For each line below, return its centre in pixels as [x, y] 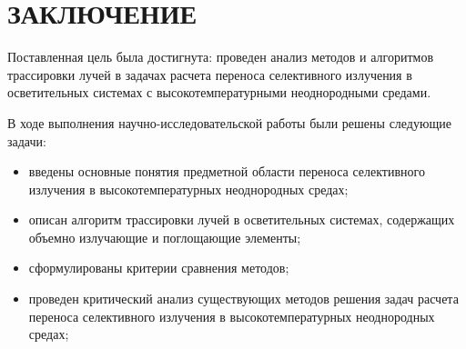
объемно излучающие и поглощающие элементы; [165, 237]
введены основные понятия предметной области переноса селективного [227, 171]
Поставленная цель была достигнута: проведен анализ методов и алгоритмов [221, 57]
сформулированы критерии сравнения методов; [159, 268]
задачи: [27, 140]
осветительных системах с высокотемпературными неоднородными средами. [219, 92]
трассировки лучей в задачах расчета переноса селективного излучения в [210, 74]
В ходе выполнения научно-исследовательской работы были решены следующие [229, 122]
